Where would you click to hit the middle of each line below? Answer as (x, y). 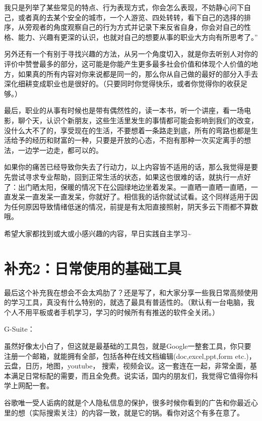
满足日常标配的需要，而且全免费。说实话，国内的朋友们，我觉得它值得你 (131, 375)
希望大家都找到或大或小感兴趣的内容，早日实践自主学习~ (98, 233)
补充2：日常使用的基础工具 (93, 268)
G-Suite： (19, 329)
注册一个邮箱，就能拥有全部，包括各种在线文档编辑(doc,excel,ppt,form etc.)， (130, 356)
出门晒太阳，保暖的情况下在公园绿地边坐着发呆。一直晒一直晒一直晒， (134, 187)
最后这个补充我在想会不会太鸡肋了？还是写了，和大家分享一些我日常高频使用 (131, 292)
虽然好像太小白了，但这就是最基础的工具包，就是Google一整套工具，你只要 (128, 346)
